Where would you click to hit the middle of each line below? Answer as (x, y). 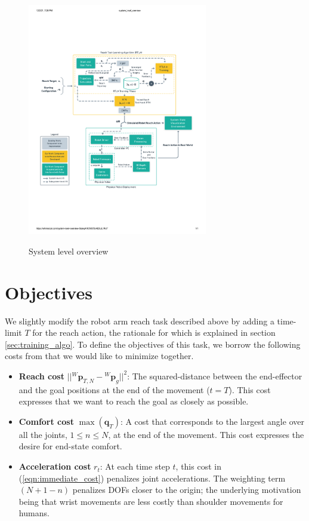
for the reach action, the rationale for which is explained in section (154, 332)
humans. (34, 513)
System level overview (69, 251)
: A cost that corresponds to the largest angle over (212, 421)
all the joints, (43, 434)
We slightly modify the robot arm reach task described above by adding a (140, 321)
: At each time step (135, 466)
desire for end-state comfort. (70, 446)
